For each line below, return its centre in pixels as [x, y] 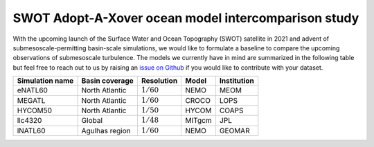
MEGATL [31, 100]
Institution [237, 81]
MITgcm [198, 121]
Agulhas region [106, 130]
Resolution [159, 81]
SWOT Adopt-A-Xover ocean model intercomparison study [186, 18]
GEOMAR [234, 130]
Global [92, 121]
